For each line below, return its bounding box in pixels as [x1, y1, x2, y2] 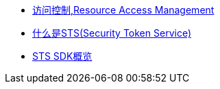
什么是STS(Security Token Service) [32, 27, 191, 39]
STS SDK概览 [32, 50, 93, 62]
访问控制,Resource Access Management [32, 4, 215, 16]
